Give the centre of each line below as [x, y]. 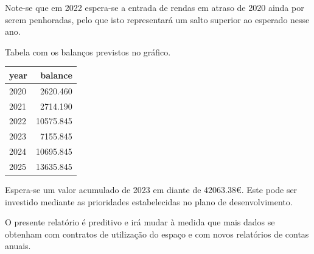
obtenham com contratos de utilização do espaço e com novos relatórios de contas [157, 234]
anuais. [18, 246]
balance [56, 75]
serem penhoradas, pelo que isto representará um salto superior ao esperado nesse [157, 19]
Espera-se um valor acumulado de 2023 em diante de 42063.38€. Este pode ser [151, 190]
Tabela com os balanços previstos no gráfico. [88, 51]
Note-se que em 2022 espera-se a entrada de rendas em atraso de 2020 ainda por [155, 7]
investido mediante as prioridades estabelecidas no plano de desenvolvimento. [149, 201]
